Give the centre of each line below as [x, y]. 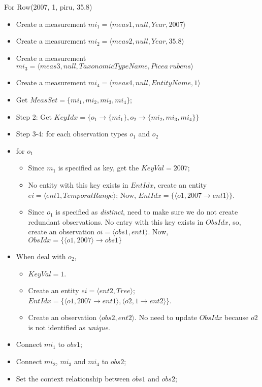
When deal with [41, 256]
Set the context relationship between [73, 378]
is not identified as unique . [69, 327]
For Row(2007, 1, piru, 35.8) [48, 7]
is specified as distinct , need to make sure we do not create [147, 212]
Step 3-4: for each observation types [72, 134]
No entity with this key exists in [78, 184]
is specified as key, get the [99, 168]
